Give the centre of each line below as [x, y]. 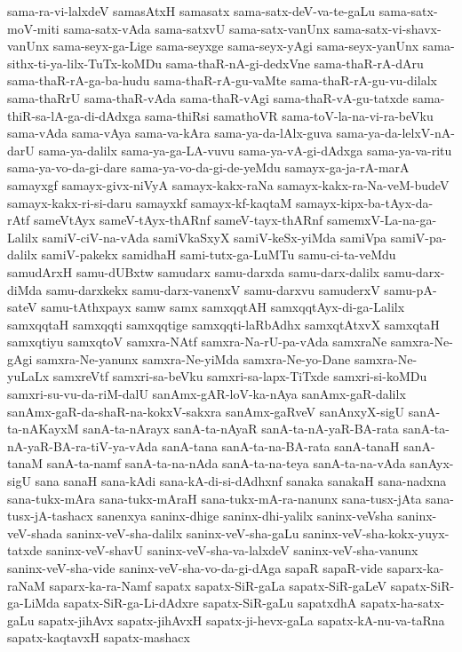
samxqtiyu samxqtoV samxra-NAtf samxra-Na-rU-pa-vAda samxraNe [197, 342]
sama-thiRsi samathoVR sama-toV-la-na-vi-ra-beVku [289, 115]
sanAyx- [432, 463]
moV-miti [33, 28]
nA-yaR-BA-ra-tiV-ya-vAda [83, 445]
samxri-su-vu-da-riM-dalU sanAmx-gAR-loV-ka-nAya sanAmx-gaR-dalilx [207, 394]
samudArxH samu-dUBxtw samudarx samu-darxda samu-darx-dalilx [194, 271]
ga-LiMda [33, 603]
